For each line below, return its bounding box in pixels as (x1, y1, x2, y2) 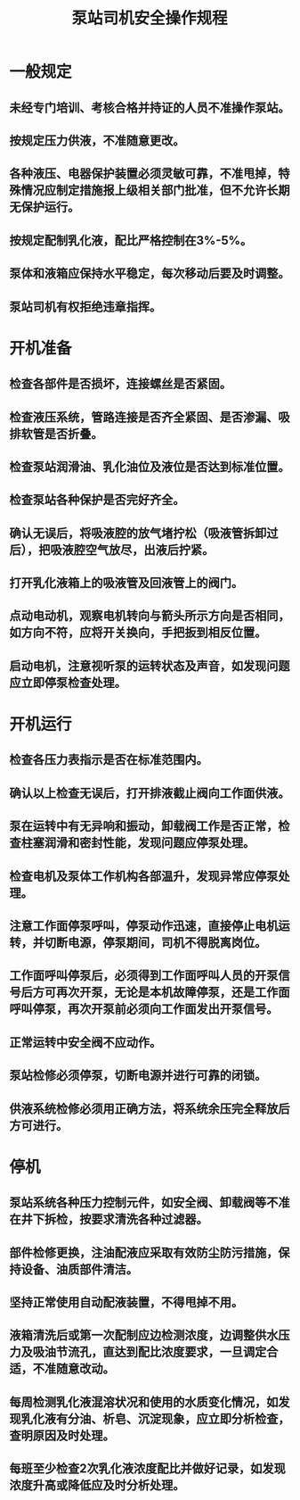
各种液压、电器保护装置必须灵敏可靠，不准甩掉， (9, 166, 279, 181)
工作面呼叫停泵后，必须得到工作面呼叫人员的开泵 (9, 968, 279, 983)
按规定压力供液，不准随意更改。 (9, 133, 185, 148)
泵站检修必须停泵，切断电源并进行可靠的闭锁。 (9, 1068, 267, 1083)
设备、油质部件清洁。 (20, 1262, 138, 1277)
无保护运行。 (9, 200, 80, 215)
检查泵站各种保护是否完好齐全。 (9, 493, 185, 508)
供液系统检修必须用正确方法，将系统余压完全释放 (9, 1101, 279, 1116)
